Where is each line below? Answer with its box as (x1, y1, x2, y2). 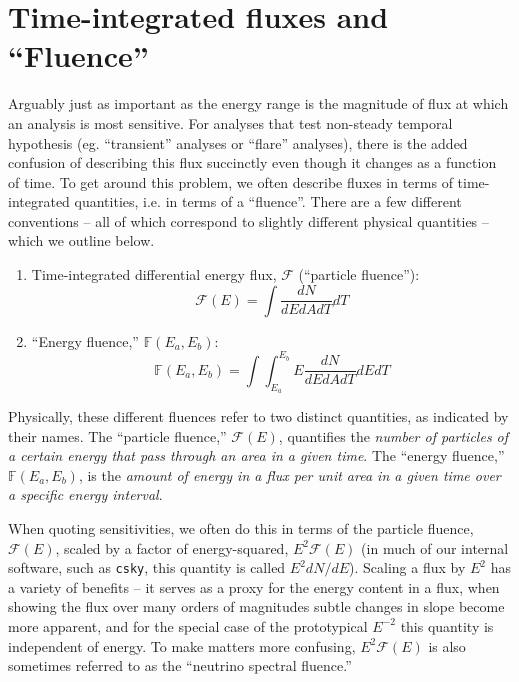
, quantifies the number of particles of (278, 425, 509, 446)
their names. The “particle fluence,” (8, 425, 227, 446)
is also (428, 635, 466, 656)
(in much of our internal (361, 537, 509, 558)
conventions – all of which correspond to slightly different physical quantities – (8, 210, 489, 231)
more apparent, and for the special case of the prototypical (8, 615, 368, 636)
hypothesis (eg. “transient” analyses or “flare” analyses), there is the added (8, 132, 468, 153)
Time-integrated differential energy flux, (31, 264, 277, 285)
